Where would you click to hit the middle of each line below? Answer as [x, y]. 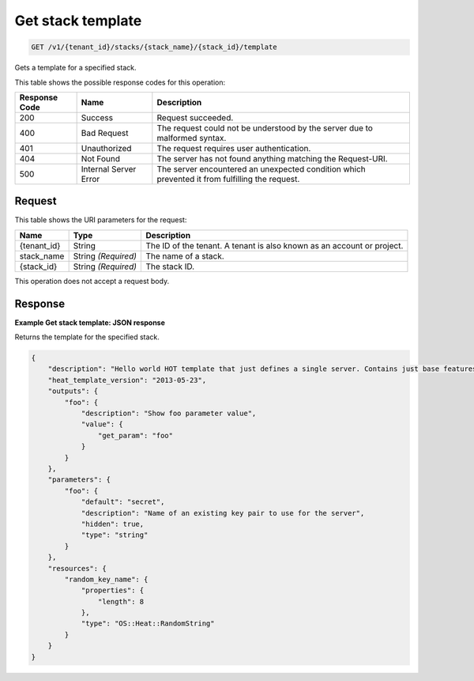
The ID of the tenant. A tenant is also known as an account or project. [275, 245]
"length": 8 [121, 602]
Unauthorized [106, 148]
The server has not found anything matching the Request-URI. [272, 158]
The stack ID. [170, 267]
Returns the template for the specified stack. [87, 337]
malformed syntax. [192, 138]
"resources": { [77, 568]
